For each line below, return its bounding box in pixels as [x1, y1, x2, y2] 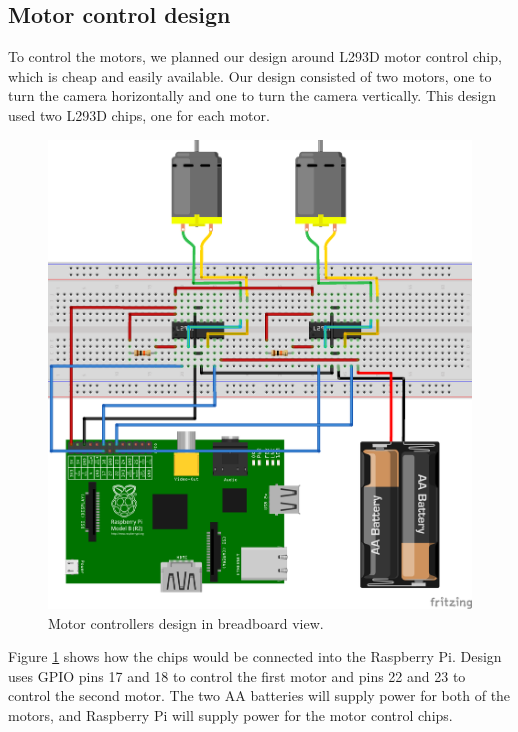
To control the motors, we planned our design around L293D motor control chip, [8, 46, 502, 67]
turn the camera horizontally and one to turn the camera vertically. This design [8, 85, 497, 106]
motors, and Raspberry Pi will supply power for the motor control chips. [8, 704, 453, 725]
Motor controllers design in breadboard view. [48, 612, 324, 633]
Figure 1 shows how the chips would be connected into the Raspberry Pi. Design [8, 646, 502, 667]
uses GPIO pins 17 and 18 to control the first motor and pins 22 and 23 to [8, 665, 466, 686]
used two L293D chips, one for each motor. [8, 104, 270, 125]
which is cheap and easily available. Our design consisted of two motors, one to [8, 65, 492, 86]
